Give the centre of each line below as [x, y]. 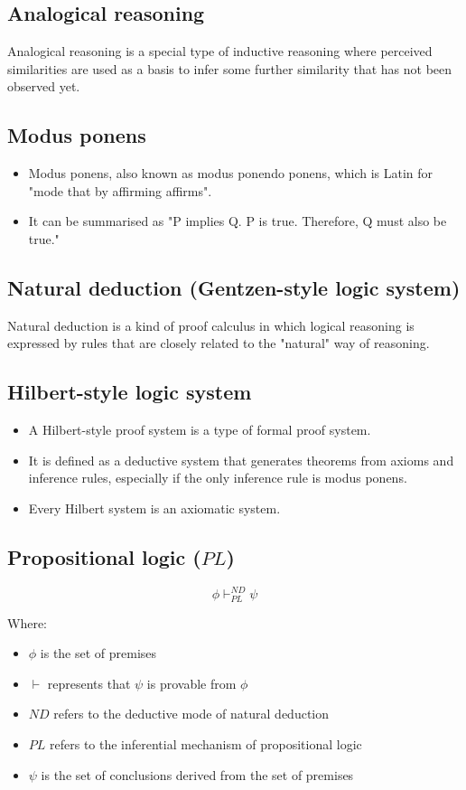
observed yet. [44, 86]
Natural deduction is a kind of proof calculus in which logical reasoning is [211, 325]
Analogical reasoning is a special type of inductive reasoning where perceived [220, 51]
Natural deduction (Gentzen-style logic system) [234, 287]
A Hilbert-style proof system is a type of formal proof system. [200, 430]
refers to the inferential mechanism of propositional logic [206, 744]
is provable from [191, 683]
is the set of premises [98, 653]
